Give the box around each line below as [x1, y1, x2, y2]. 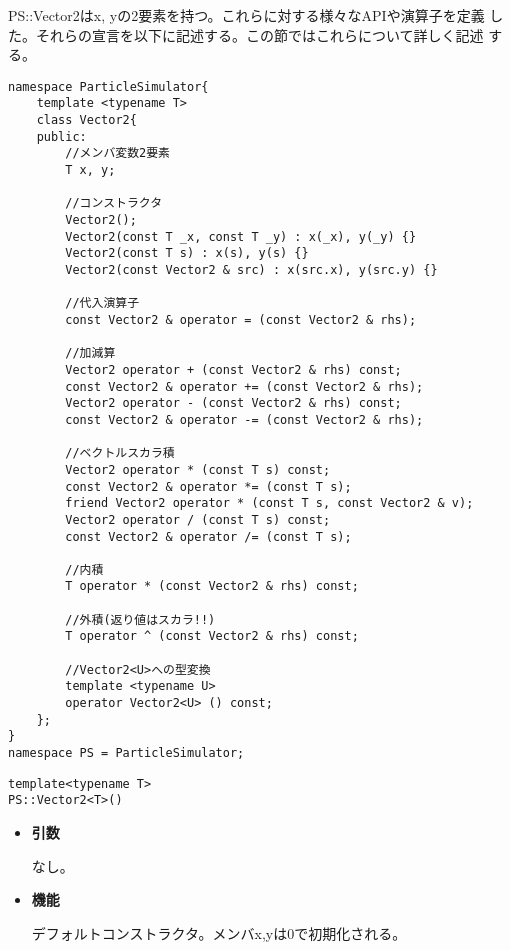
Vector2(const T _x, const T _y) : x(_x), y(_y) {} [65, 229, 417, 244]
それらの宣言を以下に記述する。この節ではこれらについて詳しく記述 [35, 24, 484, 45]
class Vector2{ [36, 113, 137, 128]
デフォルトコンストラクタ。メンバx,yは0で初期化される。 [31, 922, 407, 943]
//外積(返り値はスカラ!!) [65, 612, 216, 627]
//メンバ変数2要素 [65, 146, 170, 161]
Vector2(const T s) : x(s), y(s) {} [65, 246, 309, 261]
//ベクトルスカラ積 [65, 446, 175, 461]
